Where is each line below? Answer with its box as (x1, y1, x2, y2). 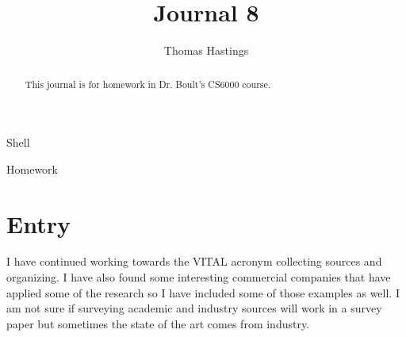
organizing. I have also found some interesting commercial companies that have (6, 269, 391, 285)
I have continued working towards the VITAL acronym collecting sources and (6, 253, 382, 270)
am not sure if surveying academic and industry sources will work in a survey (6, 300, 382, 316)
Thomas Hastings (163, 42, 249, 59)
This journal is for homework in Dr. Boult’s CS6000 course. (25, 77, 271, 90)
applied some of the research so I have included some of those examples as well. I (6, 284, 400, 301)
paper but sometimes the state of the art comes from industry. (6, 315, 310, 331)
